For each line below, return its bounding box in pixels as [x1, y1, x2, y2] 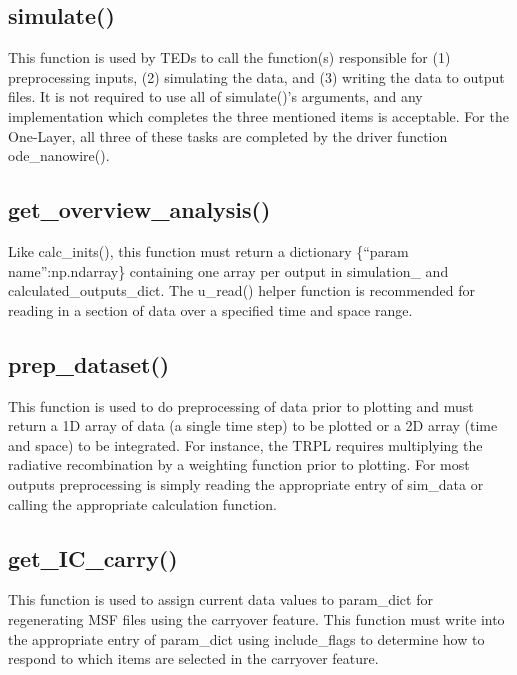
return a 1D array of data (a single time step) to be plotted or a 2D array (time [8, 415, 498, 436]
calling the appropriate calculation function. [8, 493, 277, 514]
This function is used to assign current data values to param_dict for [8, 589, 433, 610]
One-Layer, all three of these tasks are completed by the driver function [8, 125, 448, 146]
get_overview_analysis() [8, 194, 271, 225]
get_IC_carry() [8, 542, 178, 573]
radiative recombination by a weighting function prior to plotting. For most [8, 454, 470, 475]
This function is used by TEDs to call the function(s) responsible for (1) [8, 47, 451, 68]
